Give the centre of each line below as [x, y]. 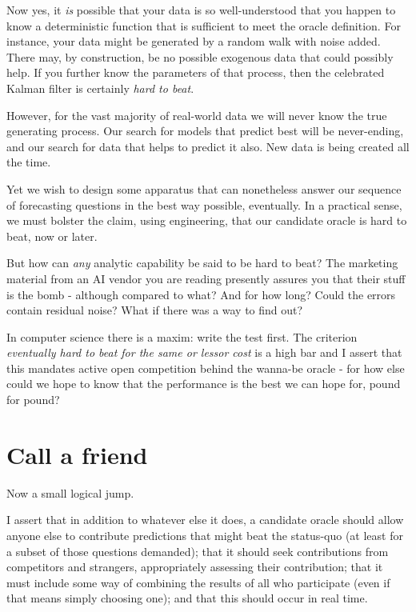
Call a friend [77, 454]
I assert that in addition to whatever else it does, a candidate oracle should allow [205, 520]
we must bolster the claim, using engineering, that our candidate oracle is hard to [207, 220]
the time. [29, 162]
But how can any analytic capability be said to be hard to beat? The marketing [202, 263]
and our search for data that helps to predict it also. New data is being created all [208, 146]
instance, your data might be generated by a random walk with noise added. [194, 41]
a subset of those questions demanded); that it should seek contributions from [198, 551]
